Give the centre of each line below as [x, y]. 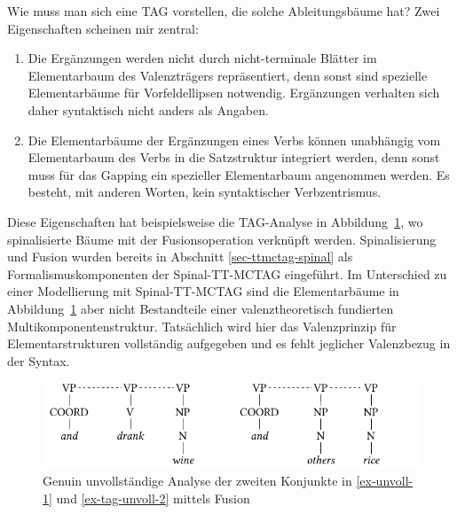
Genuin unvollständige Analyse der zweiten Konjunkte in [197, 481]
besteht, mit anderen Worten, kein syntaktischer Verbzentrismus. [205, 192]
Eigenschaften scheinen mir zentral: [103, 28]
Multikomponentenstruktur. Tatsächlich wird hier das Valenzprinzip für [202, 326]
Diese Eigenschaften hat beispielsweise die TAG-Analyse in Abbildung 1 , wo [215, 221]
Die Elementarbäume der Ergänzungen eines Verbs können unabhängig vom [234, 140]
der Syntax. [39, 360]
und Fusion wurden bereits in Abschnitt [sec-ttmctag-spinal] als [180, 257]
